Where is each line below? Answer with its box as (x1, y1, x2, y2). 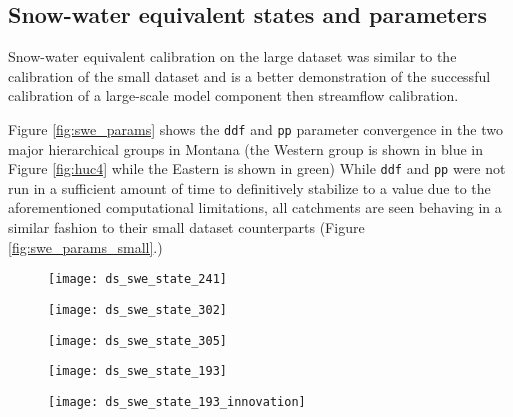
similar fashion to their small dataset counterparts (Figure (8, 217, 365, 238)
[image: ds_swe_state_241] (48, 272, 227, 287)
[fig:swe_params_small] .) (8, 236, 163, 257)
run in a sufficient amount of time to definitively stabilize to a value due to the (8, 177, 491, 198)
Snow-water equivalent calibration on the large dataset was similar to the (8, 46, 457, 67)
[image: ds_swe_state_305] (48, 333, 227, 348)
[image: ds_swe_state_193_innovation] (48, 394, 306, 409)
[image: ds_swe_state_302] (48, 302, 227, 317)
